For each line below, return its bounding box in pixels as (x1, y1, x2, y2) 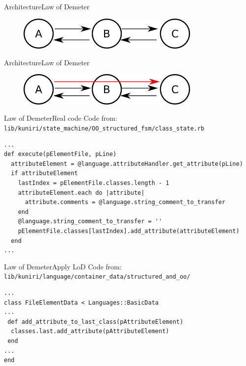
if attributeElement (11, 170, 78, 177)
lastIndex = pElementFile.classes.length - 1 (18, 179, 169, 186)
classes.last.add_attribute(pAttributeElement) (11, 328, 169, 335)
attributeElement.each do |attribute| (18, 189, 145, 196)
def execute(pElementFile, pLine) (4, 151, 117, 158)
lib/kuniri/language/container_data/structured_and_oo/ (4, 273, 191, 281)
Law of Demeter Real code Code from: (4, 113, 117, 123)
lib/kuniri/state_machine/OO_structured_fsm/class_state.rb (4, 125, 205, 132)
